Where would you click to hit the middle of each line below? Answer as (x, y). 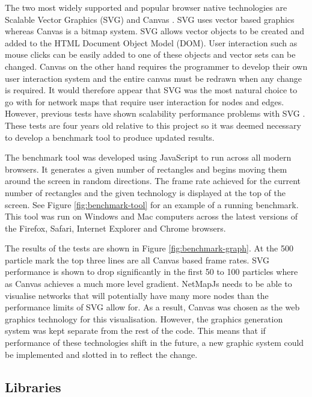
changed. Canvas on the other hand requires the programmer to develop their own (156, 66)
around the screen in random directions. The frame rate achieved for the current (153, 181)
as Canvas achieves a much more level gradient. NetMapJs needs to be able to (148, 284)
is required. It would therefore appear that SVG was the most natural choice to (151, 90)
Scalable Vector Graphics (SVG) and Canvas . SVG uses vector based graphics (150, 19)
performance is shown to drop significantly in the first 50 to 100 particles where (151, 272)
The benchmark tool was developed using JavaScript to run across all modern (148, 157)
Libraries (33, 386)
